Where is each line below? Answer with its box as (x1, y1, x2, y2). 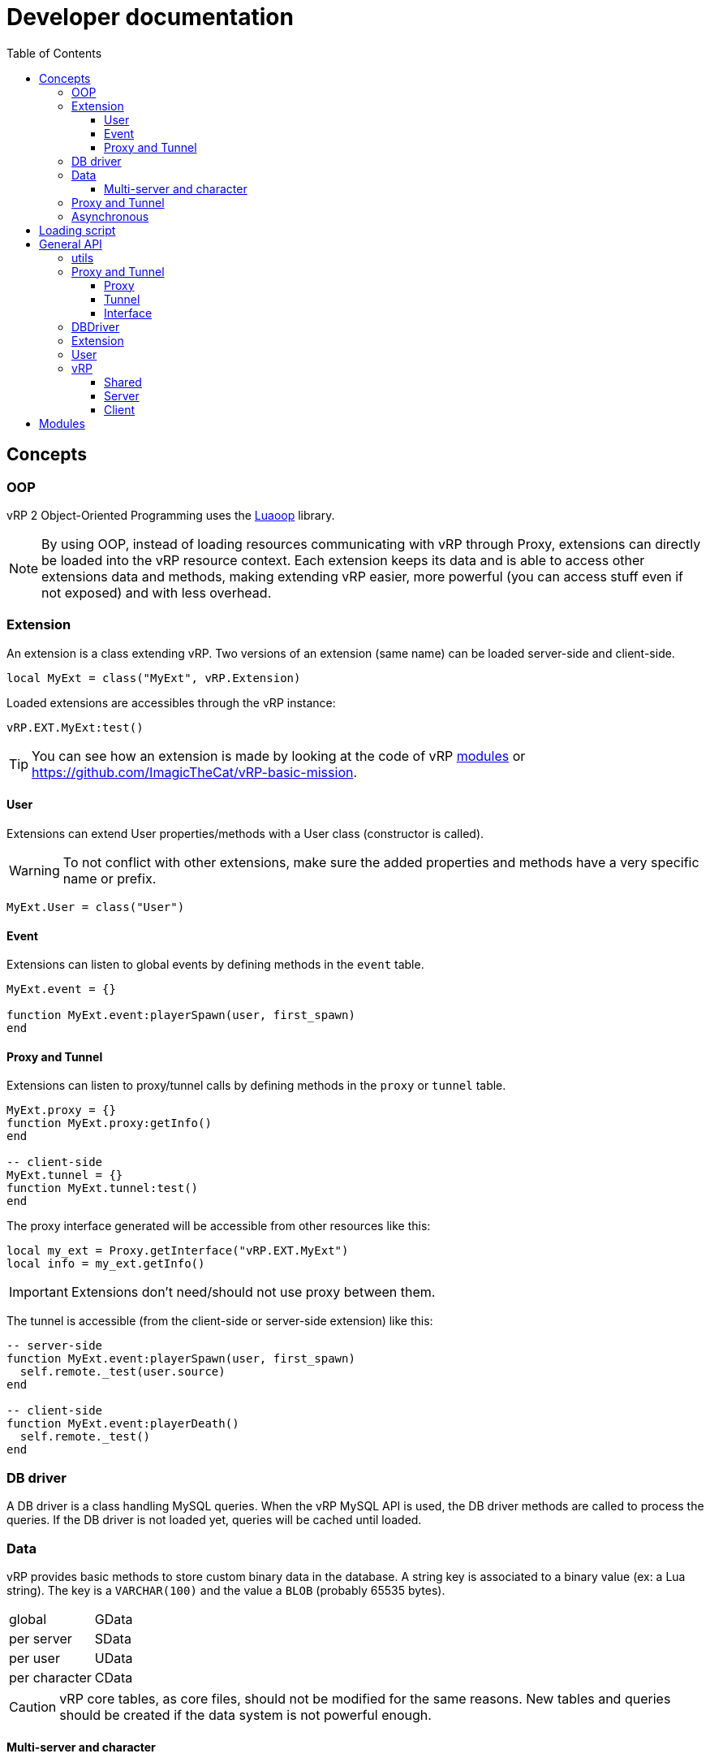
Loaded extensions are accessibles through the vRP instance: (6, 695, 336, 710)
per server (9, 1630, 72, 1647)
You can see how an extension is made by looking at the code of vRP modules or (32, 747, 526, 764)
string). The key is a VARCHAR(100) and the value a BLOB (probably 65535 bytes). (6, 1583, 445, 1597)
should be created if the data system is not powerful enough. (59, 1706, 432, 1723)
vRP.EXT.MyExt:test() (6, 720, 144, 734)
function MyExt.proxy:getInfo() (6, 1117, 212, 1130)
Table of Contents (6, 45, 102, 60)
